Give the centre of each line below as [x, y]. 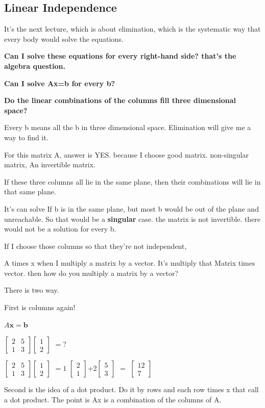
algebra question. [35, 66]
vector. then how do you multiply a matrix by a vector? [91, 273]
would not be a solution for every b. [60, 229]
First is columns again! [40, 307]
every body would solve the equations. [64, 39]
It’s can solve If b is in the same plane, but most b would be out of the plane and [131, 208]
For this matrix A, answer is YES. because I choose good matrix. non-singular [126, 154]
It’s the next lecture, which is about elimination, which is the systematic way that [132, 29]
